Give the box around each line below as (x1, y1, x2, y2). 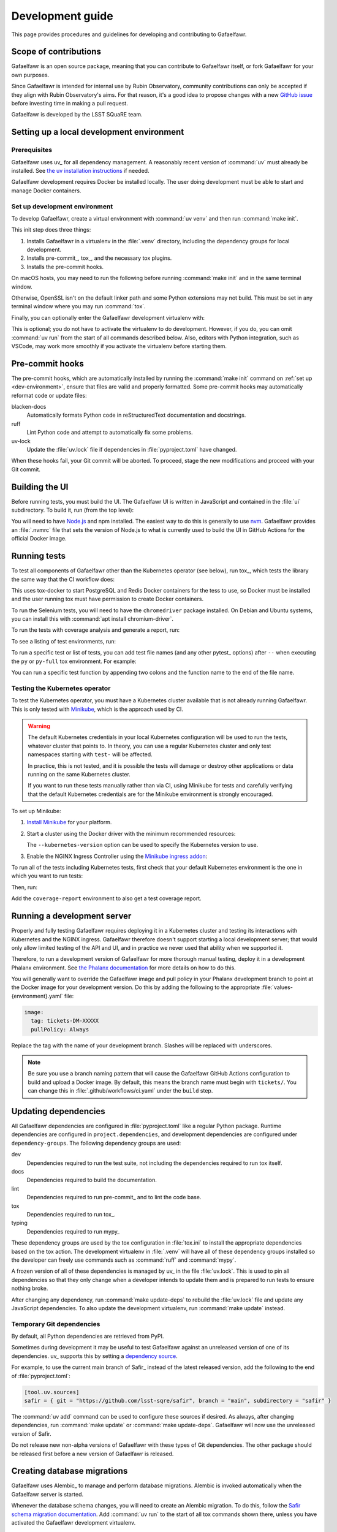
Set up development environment (11, 202, 113, 211)
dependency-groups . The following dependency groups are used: (11, 1139, 181, 1147)
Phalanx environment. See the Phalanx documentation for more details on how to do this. (11, 964, 236, 971)
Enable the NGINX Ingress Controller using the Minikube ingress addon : (26, 852, 208, 860)
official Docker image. (11, 535, 67, 542)
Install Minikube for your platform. (26, 819, 112, 826)
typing (11, 1219, 28, 1227)
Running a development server (11, 911, 132, 922)
